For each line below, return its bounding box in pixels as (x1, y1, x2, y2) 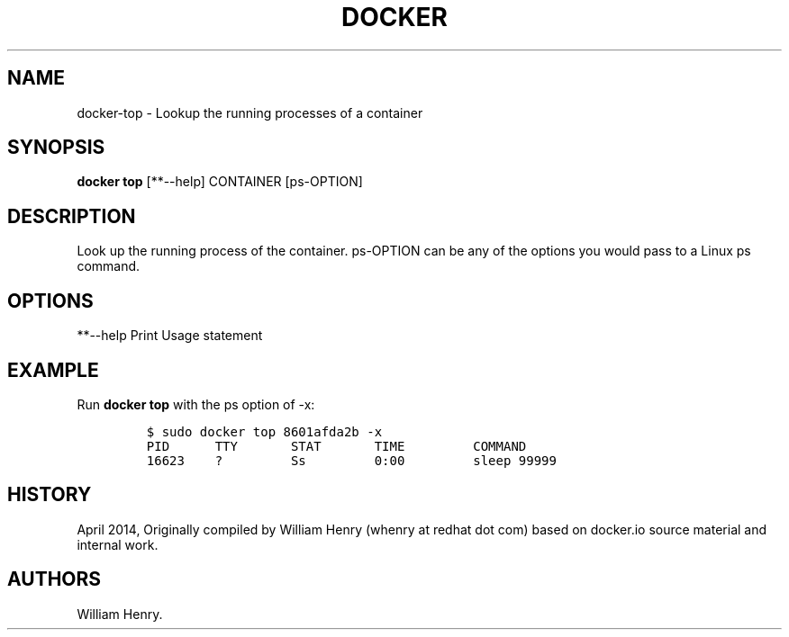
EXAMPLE (7, 358, 99, 381)
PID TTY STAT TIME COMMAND (146, 438, 527, 453)
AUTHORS (7, 568, 102, 591)
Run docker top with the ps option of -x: (77, 396, 315, 412)
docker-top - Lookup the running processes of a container (77, 104, 423, 121)
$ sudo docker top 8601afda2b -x (146, 424, 383, 439)
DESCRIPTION (7, 204, 136, 228)
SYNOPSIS (7, 136, 105, 159)
